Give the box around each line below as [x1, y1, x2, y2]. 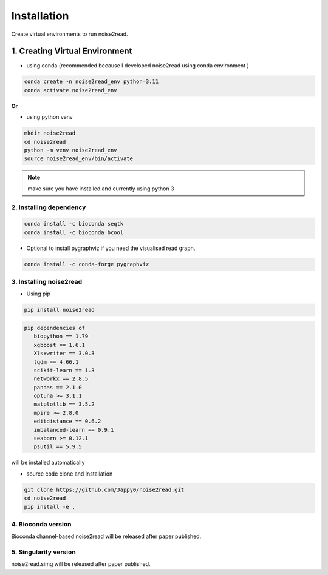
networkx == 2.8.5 [33, 375, 89, 382]
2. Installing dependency [11, 203, 86, 212]
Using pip [26, 290, 51, 297]
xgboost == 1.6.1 [33, 341, 85, 348]
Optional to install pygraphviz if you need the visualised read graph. [26, 244, 196, 252]
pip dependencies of [24, 324, 85, 331]
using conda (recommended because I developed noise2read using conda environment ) [26, 62, 249, 69]
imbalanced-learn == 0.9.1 [33, 426, 114, 433]
